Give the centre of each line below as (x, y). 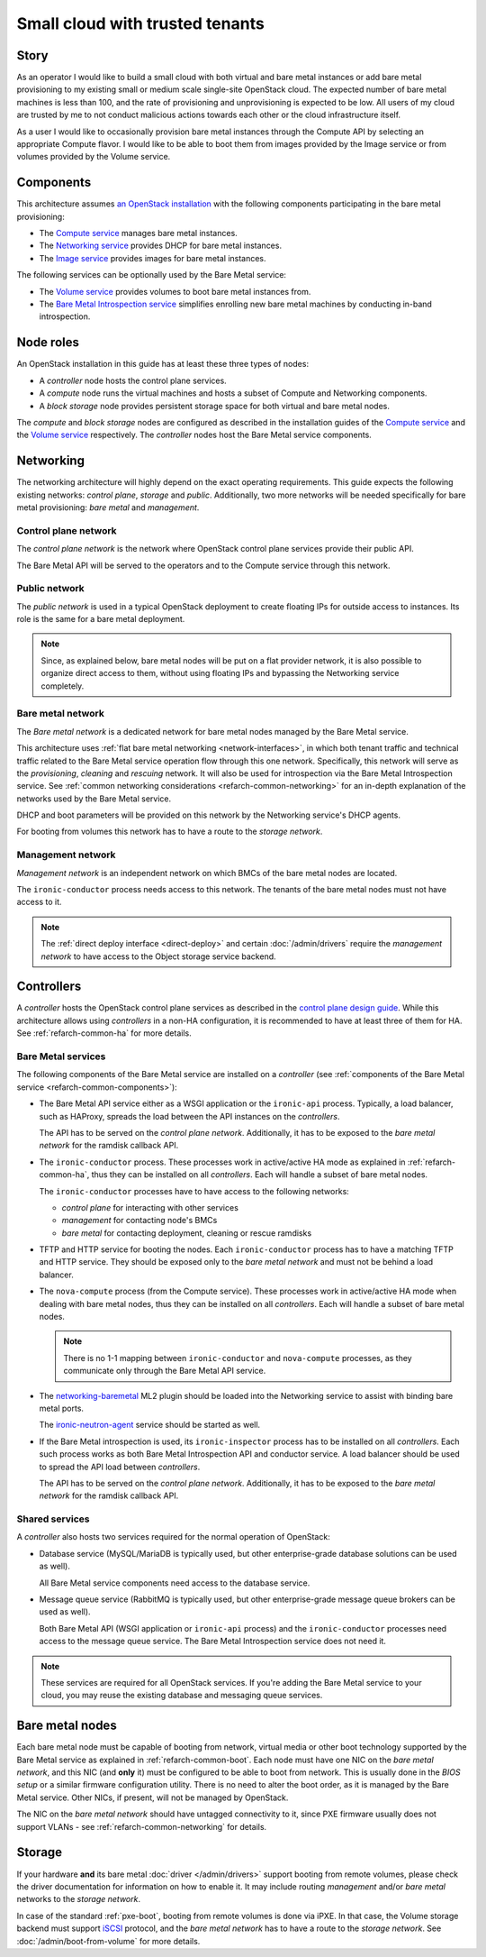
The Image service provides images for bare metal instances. (153, 258)
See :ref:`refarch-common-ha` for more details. (104, 1033)
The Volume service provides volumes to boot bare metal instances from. (175, 291)
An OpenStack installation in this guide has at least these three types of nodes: (163, 364)
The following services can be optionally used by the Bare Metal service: (152, 275)
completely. (63, 686)
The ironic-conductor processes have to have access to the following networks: (194, 1191)
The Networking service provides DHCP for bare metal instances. (161, 246)
